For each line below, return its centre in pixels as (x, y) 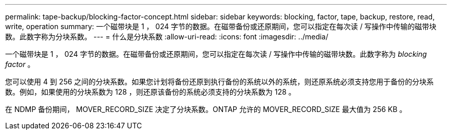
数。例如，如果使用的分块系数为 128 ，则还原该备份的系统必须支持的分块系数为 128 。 (151, 92)
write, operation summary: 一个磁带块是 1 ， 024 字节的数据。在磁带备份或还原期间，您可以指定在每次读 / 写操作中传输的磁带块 (221, 26)
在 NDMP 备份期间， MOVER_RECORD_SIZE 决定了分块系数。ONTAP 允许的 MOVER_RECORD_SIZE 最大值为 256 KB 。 (206, 109)
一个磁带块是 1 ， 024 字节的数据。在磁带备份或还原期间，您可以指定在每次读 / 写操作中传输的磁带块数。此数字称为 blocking (216, 54)
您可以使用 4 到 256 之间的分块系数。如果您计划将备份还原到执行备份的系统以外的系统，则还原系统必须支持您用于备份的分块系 (220, 82)
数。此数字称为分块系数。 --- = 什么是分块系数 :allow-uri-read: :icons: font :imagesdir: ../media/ (167, 37)
